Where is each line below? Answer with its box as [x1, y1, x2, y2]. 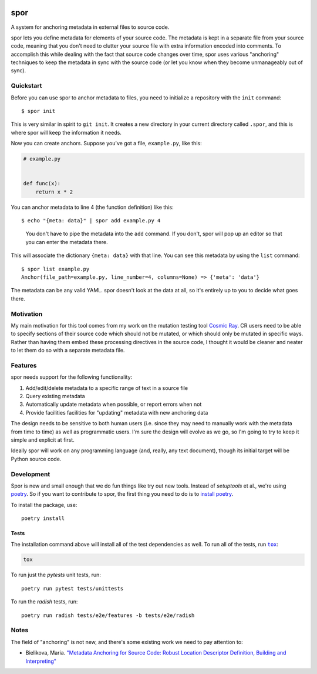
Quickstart [11, 82, 42, 90]
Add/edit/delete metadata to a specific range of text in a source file [25, 384, 188, 391]
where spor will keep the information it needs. [11, 129, 122, 136]
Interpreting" [25, 658, 57, 665]
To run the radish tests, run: [11, 598, 78, 605]
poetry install [21, 515, 65, 522]
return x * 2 [35, 188, 73, 195]
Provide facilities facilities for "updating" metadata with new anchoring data [25, 409, 208, 416]
